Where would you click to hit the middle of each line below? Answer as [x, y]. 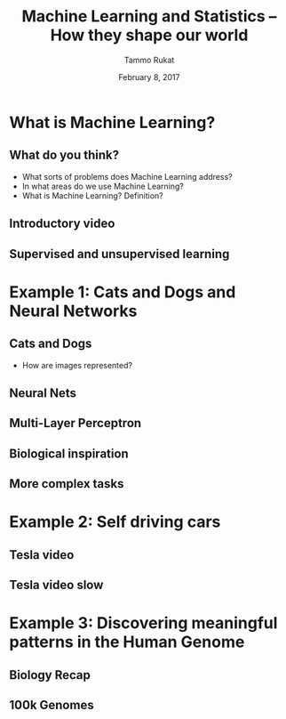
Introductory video [62, 224]
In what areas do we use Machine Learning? [103, 186]
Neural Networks [73, 311]
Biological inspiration [69, 453]
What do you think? [64, 155]
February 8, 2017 [149, 77]
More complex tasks [67, 484]
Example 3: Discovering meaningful [143, 623]
